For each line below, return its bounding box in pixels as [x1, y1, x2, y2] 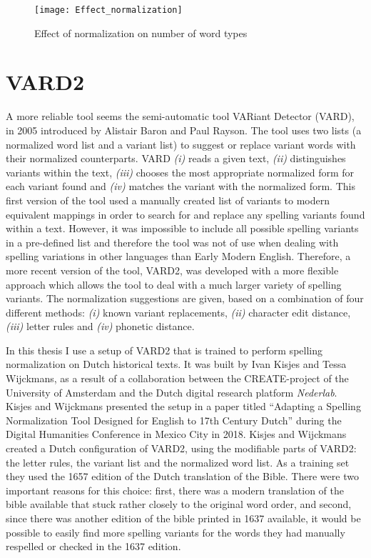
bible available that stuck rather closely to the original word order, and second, [6, 497, 352, 512]
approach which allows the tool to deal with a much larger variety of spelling [6, 276, 342, 292]
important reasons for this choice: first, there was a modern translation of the [6, 482, 345, 497]
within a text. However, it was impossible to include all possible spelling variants [6, 221, 359, 236]
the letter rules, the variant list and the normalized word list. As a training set [6, 454, 350, 469]
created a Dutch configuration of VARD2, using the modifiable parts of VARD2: [6, 441, 357, 456]
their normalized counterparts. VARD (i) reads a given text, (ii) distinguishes [6, 151, 346, 166]
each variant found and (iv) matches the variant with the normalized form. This [6, 179, 355, 194]
